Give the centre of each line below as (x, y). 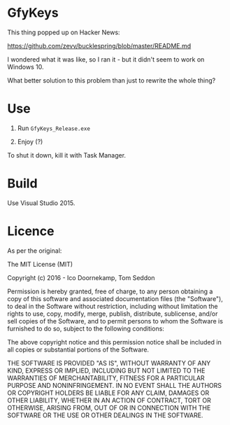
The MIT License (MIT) (40, 264)
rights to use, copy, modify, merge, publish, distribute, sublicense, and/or (113, 314)
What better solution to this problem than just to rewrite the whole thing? (112, 80)
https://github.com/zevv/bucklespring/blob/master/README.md (99, 46)
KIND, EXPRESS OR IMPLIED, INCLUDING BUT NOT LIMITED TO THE (106, 370)
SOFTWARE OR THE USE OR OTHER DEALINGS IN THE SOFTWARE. (105, 415)
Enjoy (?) (30, 141)
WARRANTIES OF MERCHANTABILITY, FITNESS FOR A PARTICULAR (106, 378)
